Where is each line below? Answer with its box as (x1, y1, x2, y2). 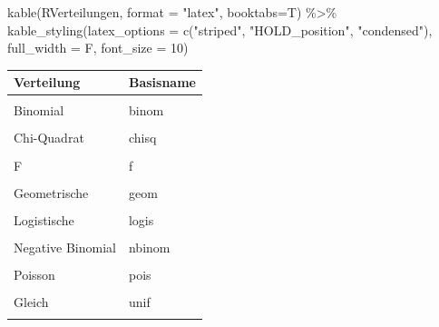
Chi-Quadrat (14, 128, 84, 147)
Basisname (128, 73, 196, 92)
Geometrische (14, 183, 89, 202)
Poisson (14, 264, 55, 283)
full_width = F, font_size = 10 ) (7, 38, 189, 57)
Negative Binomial (14, 237, 116, 256)
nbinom (128, 237, 171, 256)
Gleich (14, 292, 49, 312)
